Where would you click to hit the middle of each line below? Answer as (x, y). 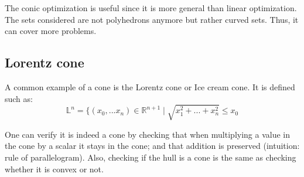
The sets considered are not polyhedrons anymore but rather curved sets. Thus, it (152, 19)
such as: (19, 98)
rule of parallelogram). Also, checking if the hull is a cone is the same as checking (151, 157)
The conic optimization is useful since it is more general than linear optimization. (151, 8)
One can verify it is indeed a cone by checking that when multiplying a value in (148, 134)
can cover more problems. (51, 31)
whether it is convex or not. (54, 169)
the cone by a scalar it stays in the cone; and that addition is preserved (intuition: (152, 146)
